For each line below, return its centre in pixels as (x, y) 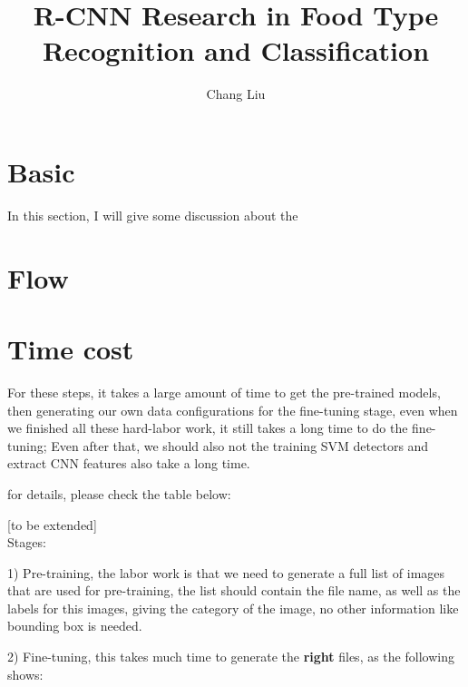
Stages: (27, 542)
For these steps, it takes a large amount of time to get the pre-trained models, (224, 392)
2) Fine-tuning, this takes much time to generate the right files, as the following (231, 657)
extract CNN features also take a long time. (129, 463)
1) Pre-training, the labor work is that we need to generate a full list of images (226, 572)
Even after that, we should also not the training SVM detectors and (240, 445)
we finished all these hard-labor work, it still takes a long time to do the (208, 428)
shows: (25, 674)
